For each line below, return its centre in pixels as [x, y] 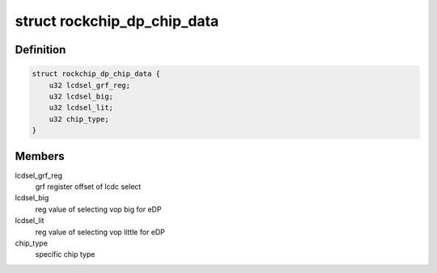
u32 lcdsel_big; [81, 96]
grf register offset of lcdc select [88, 187]
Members [40, 156]
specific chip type [65, 254]
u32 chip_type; [79, 119]
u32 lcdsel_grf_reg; [90, 85]
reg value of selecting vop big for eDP [98, 209]
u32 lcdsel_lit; [81, 108]
